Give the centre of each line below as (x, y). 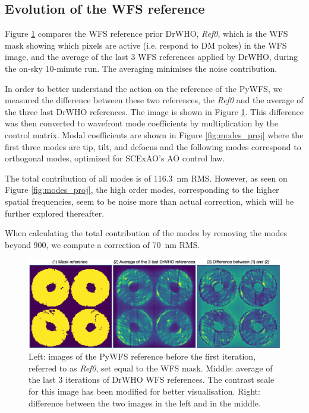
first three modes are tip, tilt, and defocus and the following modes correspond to (153, 146)
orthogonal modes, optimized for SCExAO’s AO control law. (115, 158)
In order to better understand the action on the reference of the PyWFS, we (144, 88)
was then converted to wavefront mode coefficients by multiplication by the (141, 123)
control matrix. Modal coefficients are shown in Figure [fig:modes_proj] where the (154, 134)
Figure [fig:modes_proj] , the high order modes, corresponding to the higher (142, 190)
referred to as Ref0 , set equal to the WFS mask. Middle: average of (151, 368)
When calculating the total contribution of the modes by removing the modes (146, 233)
